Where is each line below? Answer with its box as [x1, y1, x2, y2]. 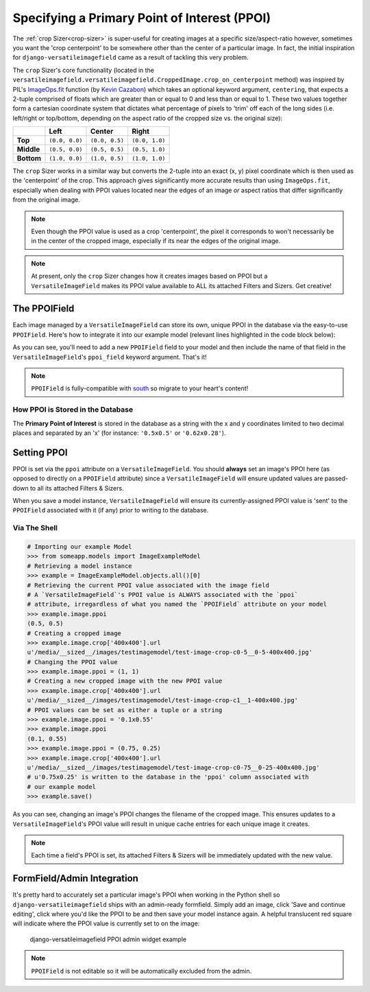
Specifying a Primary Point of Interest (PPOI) [12, 10, 271, 25]
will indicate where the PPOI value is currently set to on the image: [12, 919, 200, 928]
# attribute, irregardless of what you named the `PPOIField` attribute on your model [27, 600, 328, 609]
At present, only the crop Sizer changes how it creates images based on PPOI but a [31, 272, 268, 281]
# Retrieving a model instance [27, 562, 133, 569]
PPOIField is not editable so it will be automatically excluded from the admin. [31, 967, 252, 975]
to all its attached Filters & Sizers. [29, 484, 124, 492]
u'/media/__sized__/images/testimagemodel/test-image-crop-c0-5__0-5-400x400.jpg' [27, 648, 313, 657]
